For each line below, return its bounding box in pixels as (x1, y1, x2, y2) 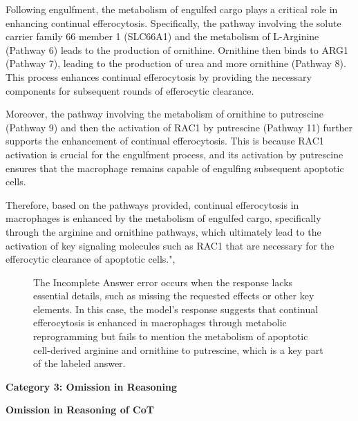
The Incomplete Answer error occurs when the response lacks (33, 274, 293, 289)
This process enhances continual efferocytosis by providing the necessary (6, 69, 312, 84)
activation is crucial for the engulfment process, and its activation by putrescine (6, 147, 343, 161)
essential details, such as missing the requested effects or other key (33, 288, 314, 303)
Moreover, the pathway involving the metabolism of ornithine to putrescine (6, 106, 323, 121)
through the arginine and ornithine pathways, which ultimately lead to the (6, 224, 321, 238)
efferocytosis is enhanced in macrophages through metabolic (33, 315, 287, 330)
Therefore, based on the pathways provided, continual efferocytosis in (6, 197, 299, 212)
